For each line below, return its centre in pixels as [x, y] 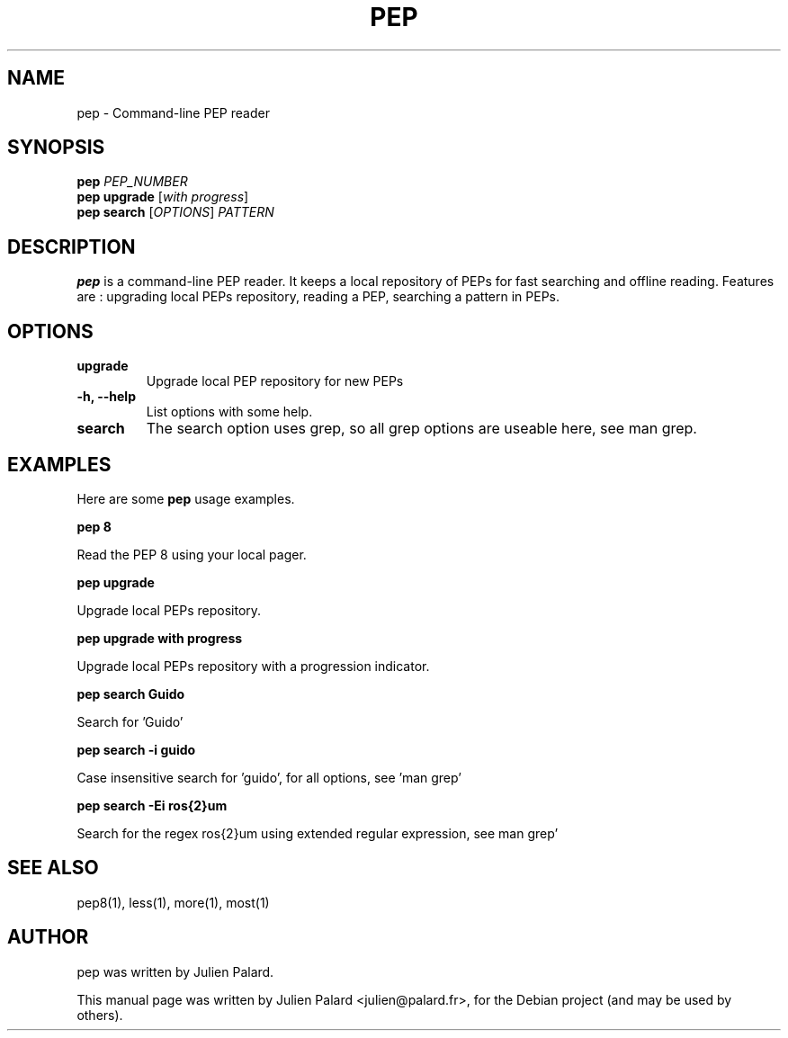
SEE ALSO [53, 868]
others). [100, 1015]
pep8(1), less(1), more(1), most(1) [173, 902]
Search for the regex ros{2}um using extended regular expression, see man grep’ [318, 833]
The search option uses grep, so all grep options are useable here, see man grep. [421, 429]
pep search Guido [131, 693]
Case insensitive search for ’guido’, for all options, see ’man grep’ [269, 777]
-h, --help [106, 397]
